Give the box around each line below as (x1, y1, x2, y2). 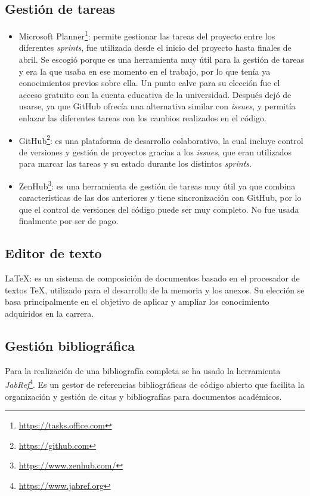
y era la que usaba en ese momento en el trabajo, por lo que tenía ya (18, 65, 271, 77)
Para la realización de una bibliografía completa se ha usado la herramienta (5, 364, 281, 376)
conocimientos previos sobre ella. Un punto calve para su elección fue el (18, 76, 280, 89)
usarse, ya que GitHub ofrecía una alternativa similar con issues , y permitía (18, 100, 296, 112)
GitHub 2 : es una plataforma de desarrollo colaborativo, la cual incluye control (18, 132, 303, 146)
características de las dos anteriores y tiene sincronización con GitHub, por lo (18, 191, 302, 204)
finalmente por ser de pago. (18, 215, 119, 227)
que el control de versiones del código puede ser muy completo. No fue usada (18, 203, 299, 215)
